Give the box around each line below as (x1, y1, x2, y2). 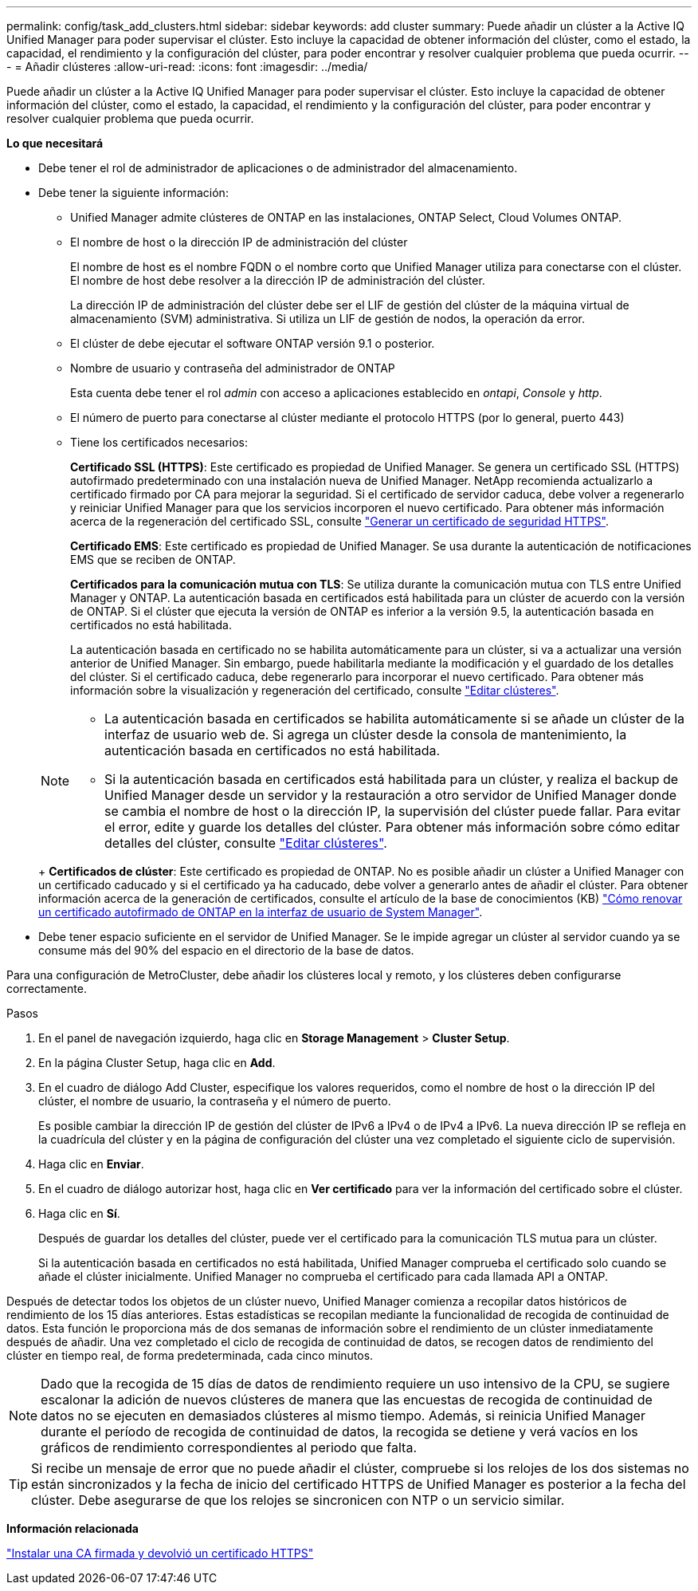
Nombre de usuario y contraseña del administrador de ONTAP (70, 361, 395, 375)
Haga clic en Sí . (38, 1207, 120, 1220)
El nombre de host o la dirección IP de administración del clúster (70, 235, 408, 249)
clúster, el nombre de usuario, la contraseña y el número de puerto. (38, 1094, 391, 1108)
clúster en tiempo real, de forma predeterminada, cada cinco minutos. (6, 1349, 374, 1362)
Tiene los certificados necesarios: (70, 435, 249, 449)
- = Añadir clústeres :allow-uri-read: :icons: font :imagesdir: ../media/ (6, 60, 368, 73)
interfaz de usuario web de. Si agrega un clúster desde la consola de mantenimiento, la (104, 727, 627, 742)
